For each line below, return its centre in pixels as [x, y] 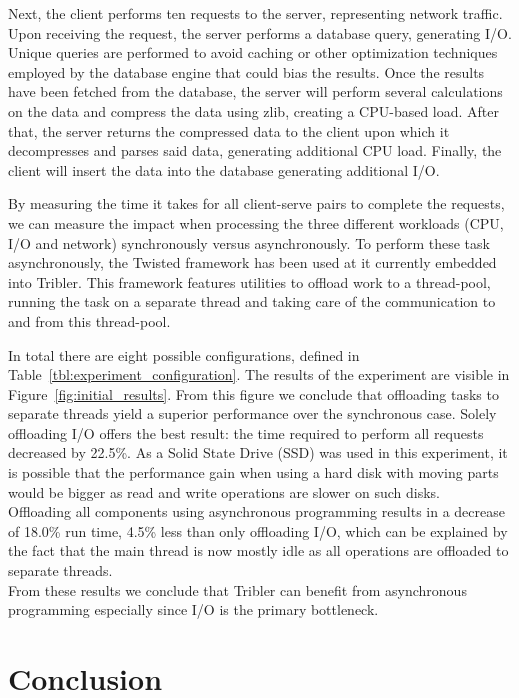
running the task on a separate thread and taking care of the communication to [252, 301]
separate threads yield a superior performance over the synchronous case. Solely [252, 413]
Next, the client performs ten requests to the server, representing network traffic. [255, 13]
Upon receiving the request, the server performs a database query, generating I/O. [260, 32]
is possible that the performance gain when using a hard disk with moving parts [253, 472]
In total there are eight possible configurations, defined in [184, 354]
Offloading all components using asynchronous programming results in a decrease [256, 511]
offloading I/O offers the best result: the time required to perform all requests [246, 432]
